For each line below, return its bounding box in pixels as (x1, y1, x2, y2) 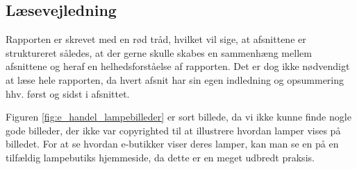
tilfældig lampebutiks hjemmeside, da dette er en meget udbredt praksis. (6, 150, 315, 164)
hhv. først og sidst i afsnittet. (6, 86, 130, 100)
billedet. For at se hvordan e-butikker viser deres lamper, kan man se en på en (6, 136, 339, 151)
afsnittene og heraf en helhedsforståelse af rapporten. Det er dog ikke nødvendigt (6, 59, 350, 73)
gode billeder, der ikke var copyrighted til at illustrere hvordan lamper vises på (6, 123, 341, 137)
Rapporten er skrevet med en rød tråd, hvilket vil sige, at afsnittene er (6, 32, 306, 46)
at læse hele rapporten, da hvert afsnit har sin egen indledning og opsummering (6, 72, 344, 87)
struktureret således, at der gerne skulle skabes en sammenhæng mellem (6, 45, 312, 60)
